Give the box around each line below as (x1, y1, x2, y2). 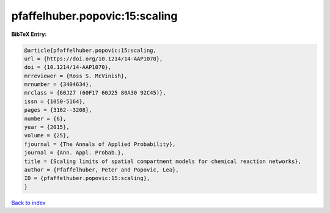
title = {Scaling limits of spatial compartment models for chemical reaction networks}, (24, 157, 302, 165)
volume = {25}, (24, 132, 70, 139)
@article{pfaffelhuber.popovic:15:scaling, (24, 46, 157, 54)
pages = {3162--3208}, (24, 107, 92, 114)
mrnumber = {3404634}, (24, 81, 92, 88)
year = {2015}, (24, 124, 70, 131)
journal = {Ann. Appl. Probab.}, (24, 150, 125, 156)
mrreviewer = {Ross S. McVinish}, (24, 72, 128, 79)
